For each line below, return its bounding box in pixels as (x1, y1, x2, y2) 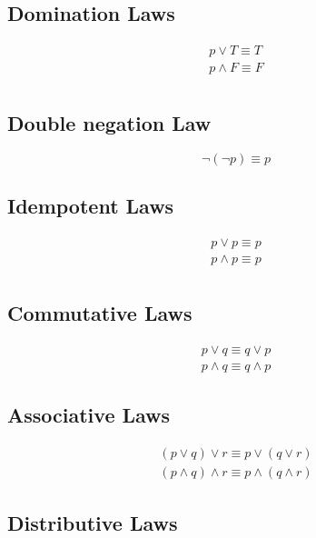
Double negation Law (7, 108, 212, 136)
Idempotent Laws (7, 191, 174, 219)
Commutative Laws (7, 299, 193, 327)
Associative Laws (7, 401, 171, 429)
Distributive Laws (7, 508, 178, 536)
